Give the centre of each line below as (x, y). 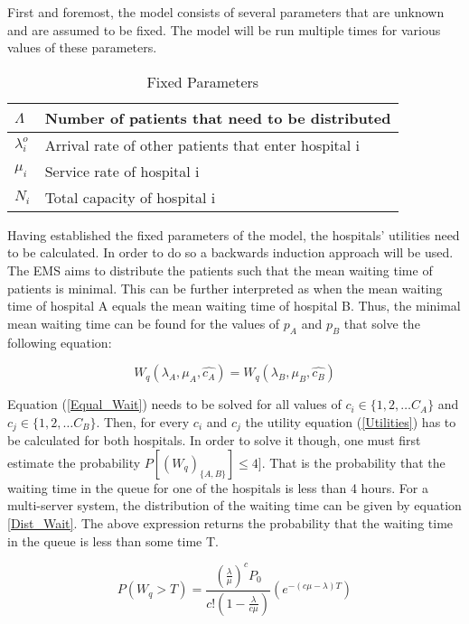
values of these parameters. (82, 47)
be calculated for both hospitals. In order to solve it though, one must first (214, 440)
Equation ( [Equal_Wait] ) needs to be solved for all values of (174, 404)
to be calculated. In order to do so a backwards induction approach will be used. (230, 252)
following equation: (60, 342)
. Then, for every (143, 421)
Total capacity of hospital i (130, 197)
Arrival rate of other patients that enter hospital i (202, 144)
